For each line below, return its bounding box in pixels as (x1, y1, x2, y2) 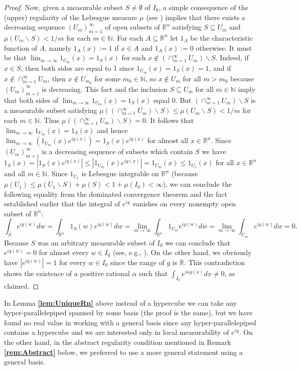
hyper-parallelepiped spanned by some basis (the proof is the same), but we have (4, 307, 253, 318)
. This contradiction (184, 257, 245, 267)
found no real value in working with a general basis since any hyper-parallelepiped (4, 317, 256, 327)
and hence (96, 125, 128, 135)
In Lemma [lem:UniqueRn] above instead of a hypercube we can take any (4, 297, 237, 308)
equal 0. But (153, 94, 192, 105)
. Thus (40, 115, 60, 125)
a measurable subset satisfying (4, 105, 97, 115)
